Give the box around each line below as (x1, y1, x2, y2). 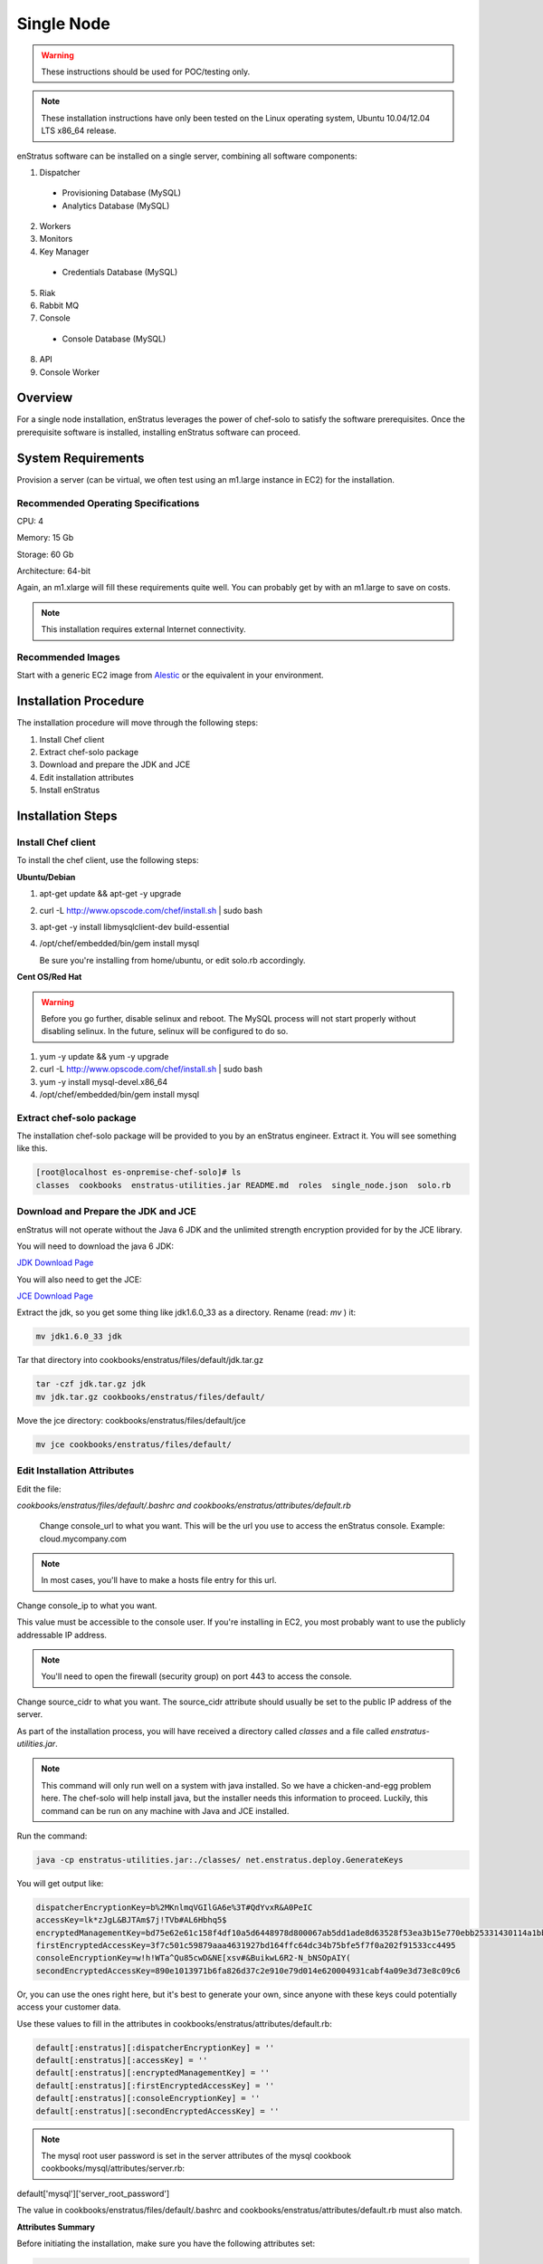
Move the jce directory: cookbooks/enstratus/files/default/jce (16, 1415, 246, 1425)
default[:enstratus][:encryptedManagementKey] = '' (35, 2067, 271, 2078)
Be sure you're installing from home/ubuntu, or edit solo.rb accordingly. (39, 955, 307, 965)
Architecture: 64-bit (16, 566, 90, 577)
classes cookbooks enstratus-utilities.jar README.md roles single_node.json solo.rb (35, 1180, 452, 1190)
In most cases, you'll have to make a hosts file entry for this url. (41, 1575, 277, 1586)
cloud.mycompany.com (39, 1533, 127, 1544)
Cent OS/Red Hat (16, 972, 82, 983)
